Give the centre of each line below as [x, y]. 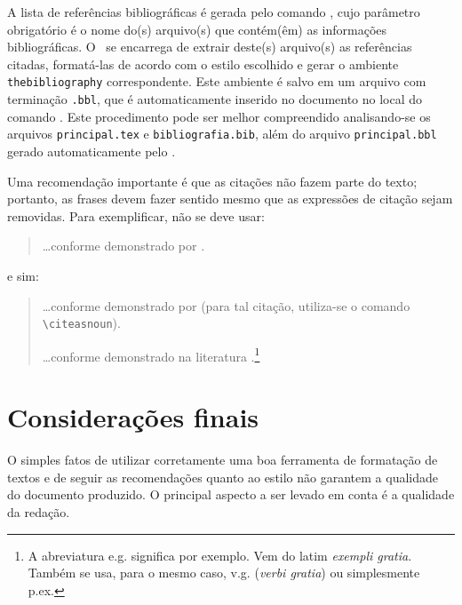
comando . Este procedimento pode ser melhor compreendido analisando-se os [219, 116]
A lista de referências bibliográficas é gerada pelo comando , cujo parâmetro [214, 12]
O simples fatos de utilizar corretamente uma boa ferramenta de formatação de [223, 460]
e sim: [23, 275]
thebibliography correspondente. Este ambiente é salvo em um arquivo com [217, 81]
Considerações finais [133, 417]
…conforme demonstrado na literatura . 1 [151, 354]
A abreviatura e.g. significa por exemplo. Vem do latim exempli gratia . [220, 555]
